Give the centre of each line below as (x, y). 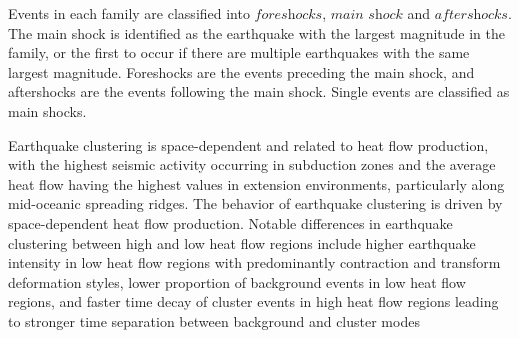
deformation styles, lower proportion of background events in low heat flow (237, 281)
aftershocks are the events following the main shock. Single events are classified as (259, 91)
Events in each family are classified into (129, 13)
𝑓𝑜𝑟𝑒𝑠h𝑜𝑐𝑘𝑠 (288, 15)
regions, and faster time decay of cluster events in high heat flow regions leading (253, 301)
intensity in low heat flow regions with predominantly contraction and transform (254, 262)
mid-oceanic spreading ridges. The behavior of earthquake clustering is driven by (255, 203)
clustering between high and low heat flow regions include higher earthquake (242, 242)
